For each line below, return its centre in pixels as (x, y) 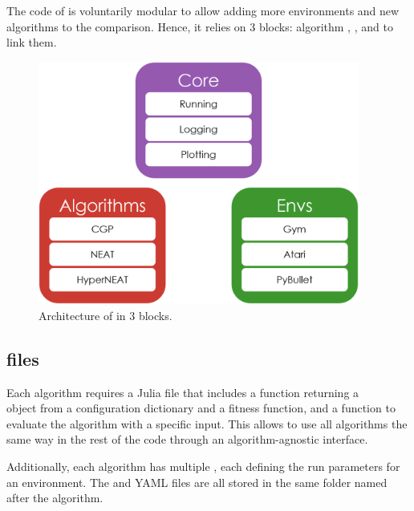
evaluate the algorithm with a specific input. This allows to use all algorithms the (207, 423)
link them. (32, 42)
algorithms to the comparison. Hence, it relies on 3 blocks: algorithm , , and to (200, 26)
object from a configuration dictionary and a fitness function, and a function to (201, 408)
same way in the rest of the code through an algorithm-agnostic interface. (187, 439)
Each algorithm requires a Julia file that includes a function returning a (183, 392)
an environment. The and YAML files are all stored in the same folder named (197, 482)
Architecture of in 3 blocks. (106, 315)
